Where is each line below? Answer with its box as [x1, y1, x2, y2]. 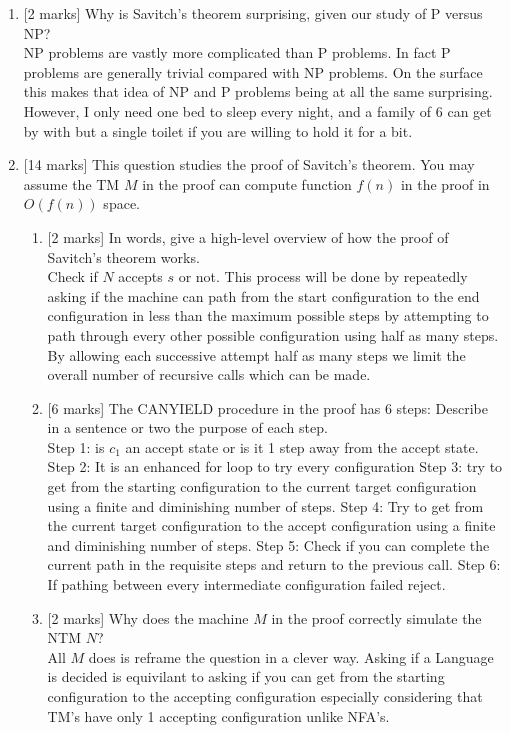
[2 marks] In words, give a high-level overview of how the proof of [47, 226, 449, 247]
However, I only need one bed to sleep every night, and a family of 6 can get [23, 100, 492, 121]
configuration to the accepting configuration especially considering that [47, 686, 483, 706]
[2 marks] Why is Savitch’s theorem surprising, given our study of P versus [23, 3, 483, 23]
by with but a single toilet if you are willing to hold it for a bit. [23, 120, 413, 141]
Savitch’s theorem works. [47, 246, 200, 267]
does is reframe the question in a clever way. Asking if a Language [88, 646, 494, 667]
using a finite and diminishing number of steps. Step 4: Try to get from [47, 495, 484, 516]
